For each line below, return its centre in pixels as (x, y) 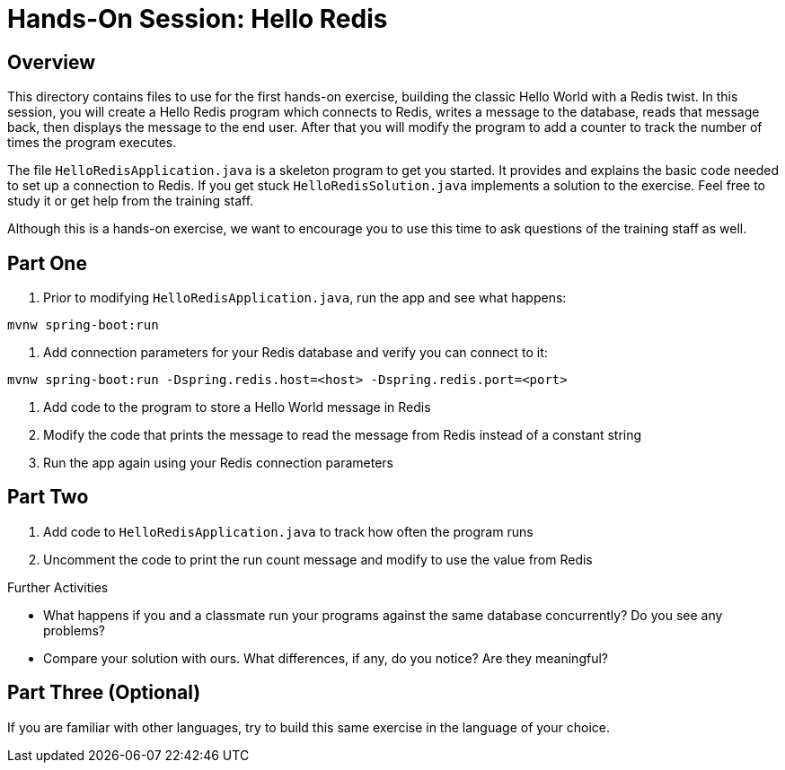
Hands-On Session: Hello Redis (198, 19)
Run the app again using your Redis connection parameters (218, 463)
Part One (47, 263)
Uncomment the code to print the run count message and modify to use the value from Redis (318, 559)
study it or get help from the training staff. (131, 201)
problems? (74, 630)
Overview (52, 62)
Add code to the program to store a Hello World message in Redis (237, 407)
